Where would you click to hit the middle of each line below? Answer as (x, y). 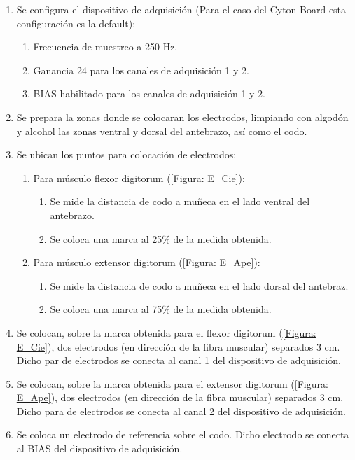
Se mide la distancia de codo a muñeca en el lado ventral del (180, 201)
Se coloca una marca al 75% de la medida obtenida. (161, 309)
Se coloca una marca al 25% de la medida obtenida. (161, 238)
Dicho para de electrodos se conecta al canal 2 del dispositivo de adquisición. (181, 411)
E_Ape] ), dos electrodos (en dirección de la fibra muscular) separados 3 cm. (180, 397)
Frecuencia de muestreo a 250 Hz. (105, 47)
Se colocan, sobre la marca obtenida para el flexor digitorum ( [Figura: (166, 332)
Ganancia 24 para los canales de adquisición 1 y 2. (141, 70)
